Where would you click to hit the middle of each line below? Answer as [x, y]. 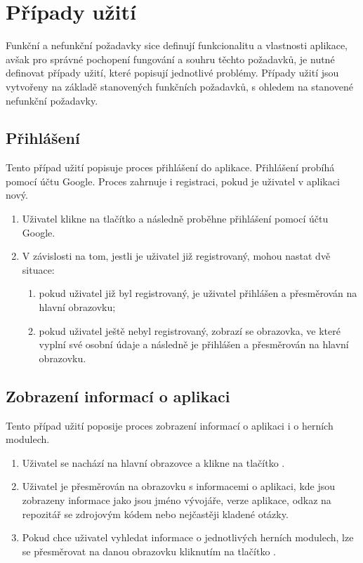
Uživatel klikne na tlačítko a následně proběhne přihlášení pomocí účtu [175, 219]
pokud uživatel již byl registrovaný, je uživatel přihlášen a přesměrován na [198, 293]
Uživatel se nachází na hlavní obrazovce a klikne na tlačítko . [153, 462]
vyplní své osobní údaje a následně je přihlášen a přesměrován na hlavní [194, 344]
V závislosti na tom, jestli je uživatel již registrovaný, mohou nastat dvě [176, 256]
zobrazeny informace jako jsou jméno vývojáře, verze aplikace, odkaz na [177, 500]
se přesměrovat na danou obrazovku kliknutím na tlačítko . [149, 551]
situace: [38, 269]
